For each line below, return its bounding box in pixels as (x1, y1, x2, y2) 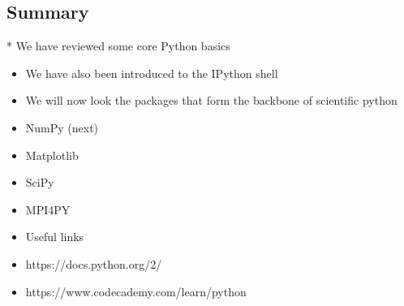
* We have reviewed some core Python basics (6, 37, 230, 54)
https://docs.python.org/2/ (25, 255, 162, 272)
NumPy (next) (25, 119, 99, 136)
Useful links (25, 228, 84, 245)
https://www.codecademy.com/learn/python (25, 282, 247, 300)
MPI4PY (25, 200, 71, 218)
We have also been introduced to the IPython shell (25, 64, 278, 81)
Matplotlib (25, 146, 79, 163)
